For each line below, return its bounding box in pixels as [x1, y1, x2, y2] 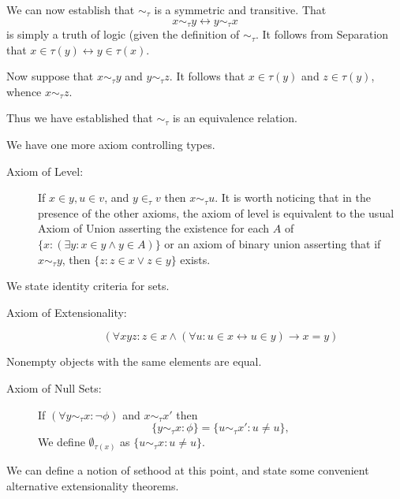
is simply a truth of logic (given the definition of [6, 26, 240, 43]
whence [6, 83, 42, 99]
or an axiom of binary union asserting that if [164, 235, 381, 251]
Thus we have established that [6, 110, 153, 126]
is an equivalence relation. [172, 110, 297, 126]
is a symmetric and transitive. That [154, 2, 327, 17]
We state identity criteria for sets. [6, 277, 170, 294]
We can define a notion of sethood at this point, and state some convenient [6, 462, 369, 478]
